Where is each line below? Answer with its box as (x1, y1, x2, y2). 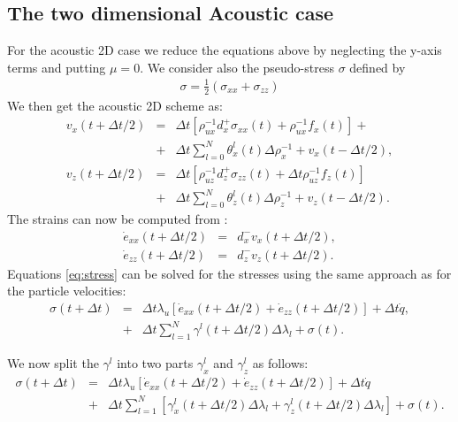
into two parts (117, 354, 194, 372)
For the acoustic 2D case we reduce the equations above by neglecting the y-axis (7, 41, 442, 59)
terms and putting (7, 58, 106, 76)
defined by (349, 58, 406, 76)
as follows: (252, 354, 309, 372)
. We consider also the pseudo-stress (140, 58, 334, 76)
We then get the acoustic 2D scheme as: (7, 96, 223, 114)
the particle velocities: (7, 281, 126, 300)
